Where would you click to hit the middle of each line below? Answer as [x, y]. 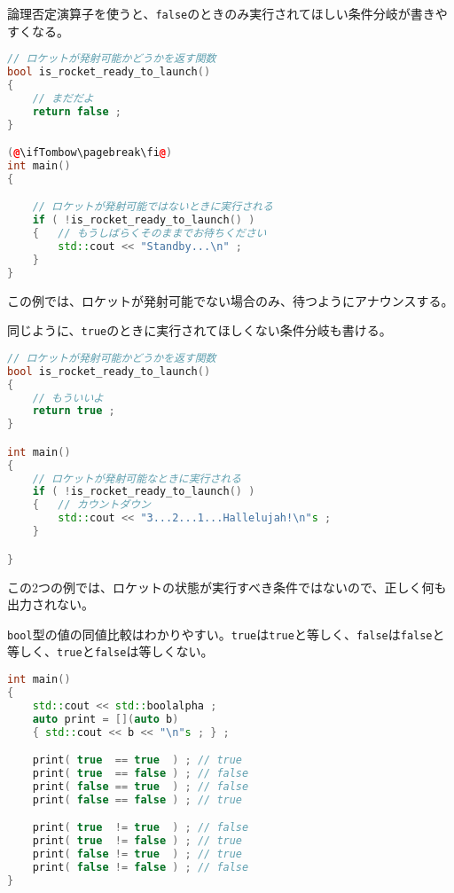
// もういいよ [68, 398]
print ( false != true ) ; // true [137, 854]
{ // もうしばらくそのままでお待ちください [149, 234]
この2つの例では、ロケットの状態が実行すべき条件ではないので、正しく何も [227, 587]
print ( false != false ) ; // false [141, 867]
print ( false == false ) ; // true [137, 799]
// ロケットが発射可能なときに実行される [137, 478]
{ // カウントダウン [92, 505]
